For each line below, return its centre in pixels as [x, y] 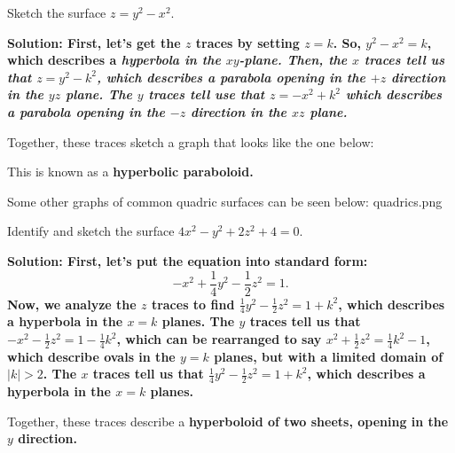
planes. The [198, 321]
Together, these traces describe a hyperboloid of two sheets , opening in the [228, 421]
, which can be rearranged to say [219, 339]
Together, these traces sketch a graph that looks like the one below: [191, 141]
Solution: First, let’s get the [94, 42]
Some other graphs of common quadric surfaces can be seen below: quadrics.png [225, 201]
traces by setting [247, 42]
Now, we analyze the [72, 304]
